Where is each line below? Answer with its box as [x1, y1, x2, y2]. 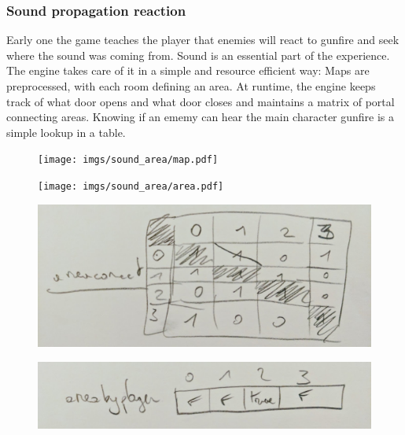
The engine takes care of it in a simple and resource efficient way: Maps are [6, 62, 370, 79]
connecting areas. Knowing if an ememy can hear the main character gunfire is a [6, 109, 395, 125]
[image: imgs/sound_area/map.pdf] [38, 154, 219, 166]
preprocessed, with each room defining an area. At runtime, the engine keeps [6, 78, 376, 94]
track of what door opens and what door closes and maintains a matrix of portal [6, 93, 395, 109]
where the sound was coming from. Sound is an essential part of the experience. [6, 46, 390, 63]
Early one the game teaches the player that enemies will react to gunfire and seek [6, 31, 399, 48]
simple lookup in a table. [6, 123, 126, 140]
